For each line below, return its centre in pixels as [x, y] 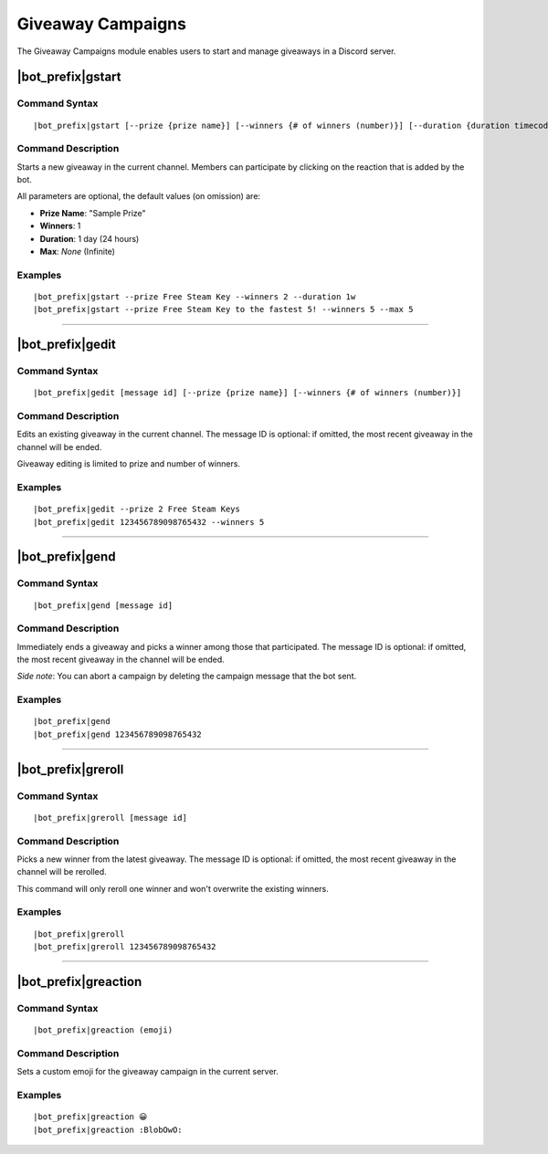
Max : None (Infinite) [78, 252]
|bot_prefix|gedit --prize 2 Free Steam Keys [137, 509]
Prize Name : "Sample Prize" [93, 213]
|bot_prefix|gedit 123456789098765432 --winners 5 [149, 522]
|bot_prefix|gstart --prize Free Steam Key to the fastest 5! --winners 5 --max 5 [223, 309]
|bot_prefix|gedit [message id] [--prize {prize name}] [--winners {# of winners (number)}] [248, 393]
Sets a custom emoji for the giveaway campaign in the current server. [148, 1072]
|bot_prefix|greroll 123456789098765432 [125, 947]
